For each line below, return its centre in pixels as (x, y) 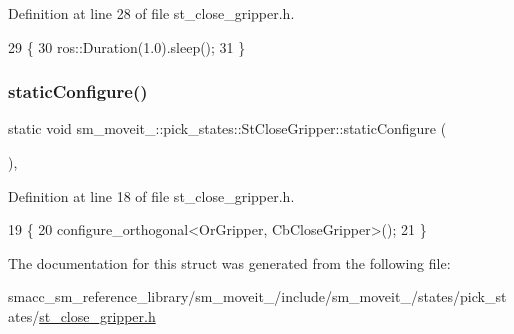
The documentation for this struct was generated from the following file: (229, 262)
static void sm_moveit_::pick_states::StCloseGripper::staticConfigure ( (227, 128)
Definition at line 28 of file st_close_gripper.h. (151, 13)
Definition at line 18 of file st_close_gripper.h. (151, 195)
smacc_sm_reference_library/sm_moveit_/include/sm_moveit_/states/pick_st (257, 296)
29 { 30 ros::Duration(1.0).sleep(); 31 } (127, 46)
